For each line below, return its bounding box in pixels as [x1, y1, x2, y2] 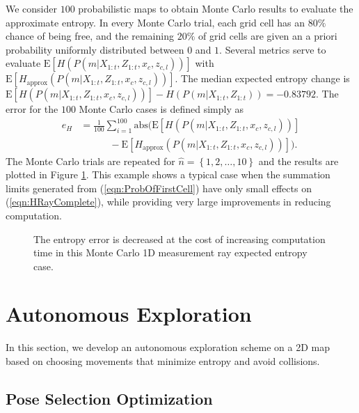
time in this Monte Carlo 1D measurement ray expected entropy [33, 245, 308, 260]
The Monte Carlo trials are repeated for [6, 153, 175, 168]
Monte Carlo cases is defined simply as [79, 102, 244, 116]
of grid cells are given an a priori [198, 29, 337, 43]
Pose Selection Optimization [6, 387, 213, 409]
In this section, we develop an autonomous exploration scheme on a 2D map [6, 340, 330, 354]
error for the [6, 102, 58, 116]
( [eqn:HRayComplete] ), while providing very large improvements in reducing [6, 194, 331, 209]
